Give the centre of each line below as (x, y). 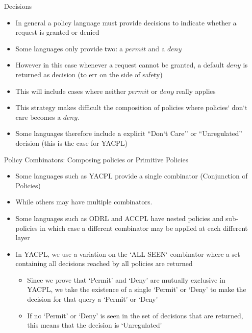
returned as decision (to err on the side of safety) (89, 74)
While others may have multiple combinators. (84, 202)
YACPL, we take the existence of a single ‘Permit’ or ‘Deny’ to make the (137, 289)
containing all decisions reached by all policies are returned (104, 263)
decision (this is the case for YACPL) (72, 143)
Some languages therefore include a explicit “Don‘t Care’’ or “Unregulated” (129, 133)
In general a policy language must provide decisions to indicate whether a (126, 22)
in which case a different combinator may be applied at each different (144, 228)
